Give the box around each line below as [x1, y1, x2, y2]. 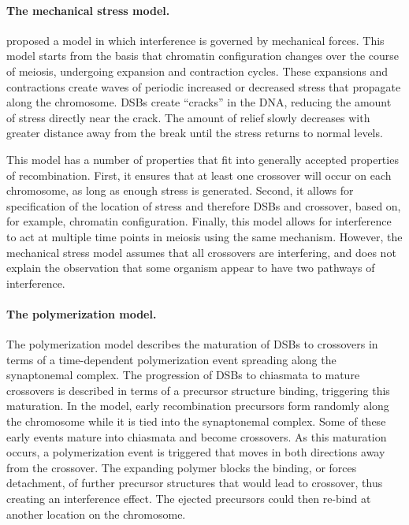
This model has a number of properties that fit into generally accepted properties [6, 151, 399, 167]
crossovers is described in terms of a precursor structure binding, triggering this [6, 382, 390, 398]
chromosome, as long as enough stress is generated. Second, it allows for [6, 182, 354, 199]
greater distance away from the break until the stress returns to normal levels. [6, 125, 383, 141]
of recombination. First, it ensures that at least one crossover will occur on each [6, 166, 392, 183]
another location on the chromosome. [6, 505, 186, 522]
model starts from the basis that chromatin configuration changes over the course [6, 47, 400, 64]
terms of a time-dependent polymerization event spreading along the [6, 351, 336, 367]
